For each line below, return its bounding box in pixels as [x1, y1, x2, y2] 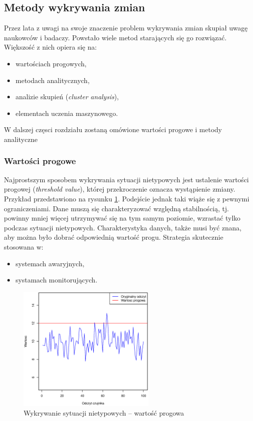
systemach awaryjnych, [15, 258, 84, 268]
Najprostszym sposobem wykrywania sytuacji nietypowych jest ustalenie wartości [4, 174, 249, 184]
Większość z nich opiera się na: [4, 42, 97, 52]
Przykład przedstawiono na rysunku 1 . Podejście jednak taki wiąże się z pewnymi [4, 193, 250, 203]
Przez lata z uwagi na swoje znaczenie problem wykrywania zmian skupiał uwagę [4, 23, 248, 33]
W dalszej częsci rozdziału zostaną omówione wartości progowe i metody [4, 124, 222, 135]
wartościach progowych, [15, 58, 87, 68]
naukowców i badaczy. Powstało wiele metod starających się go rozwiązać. [4, 32, 227, 42]
